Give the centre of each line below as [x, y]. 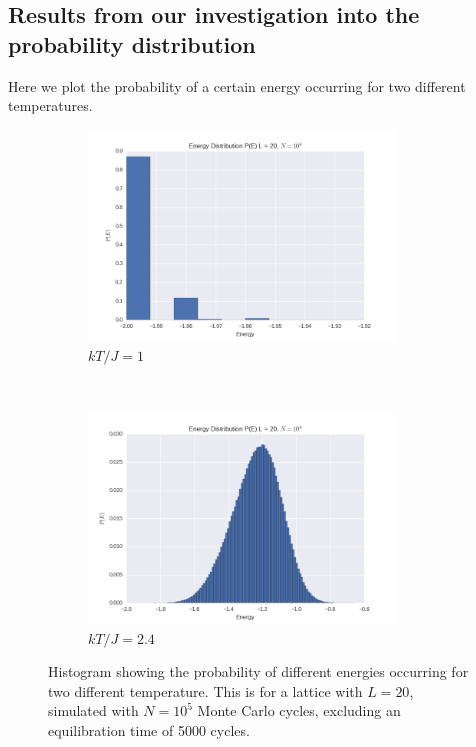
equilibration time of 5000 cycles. [149, 729]
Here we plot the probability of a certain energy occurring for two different [237, 85]
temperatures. [50, 105]
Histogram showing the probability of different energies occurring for [258, 671]
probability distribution [132, 43]
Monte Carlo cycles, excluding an [299, 710]
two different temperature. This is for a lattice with [205, 690]
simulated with [93, 710]
